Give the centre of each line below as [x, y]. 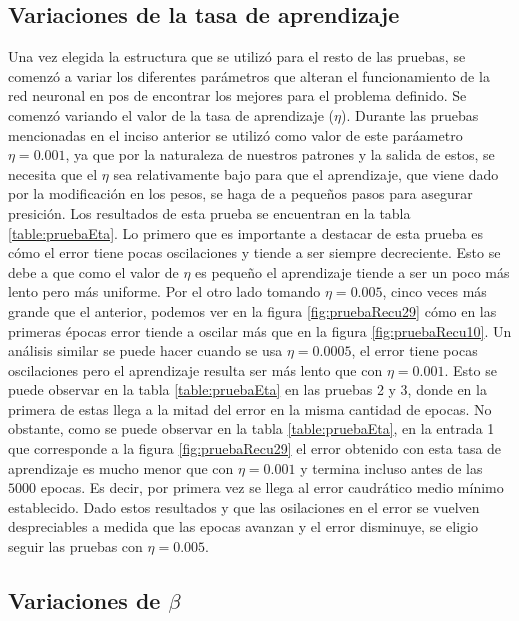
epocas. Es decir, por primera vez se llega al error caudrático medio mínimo [272, 487]
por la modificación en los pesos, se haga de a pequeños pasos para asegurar [240, 193]
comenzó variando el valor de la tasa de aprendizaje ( [171, 114]
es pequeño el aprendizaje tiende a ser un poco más [352, 271]
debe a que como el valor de [93, 271]
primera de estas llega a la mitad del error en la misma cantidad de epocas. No [250, 408]
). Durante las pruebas [410, 114]
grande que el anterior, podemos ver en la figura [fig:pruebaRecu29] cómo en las [252, 310]
